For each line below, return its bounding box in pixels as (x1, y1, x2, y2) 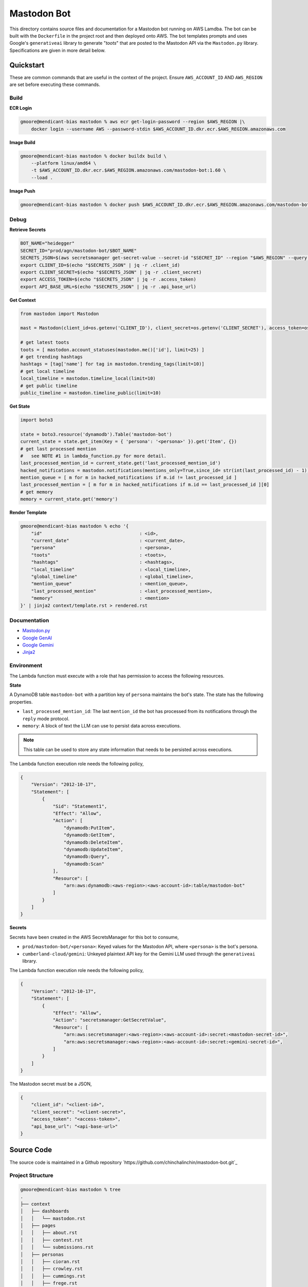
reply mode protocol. (22, 716, 70, 722)
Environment (9, 662, 43, 669)
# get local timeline (20, 368, 75, 374)
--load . (31, 175, 53, 180)
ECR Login (9, 105, 32, 111)
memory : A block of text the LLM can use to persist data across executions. (22, 722, 181, 728)
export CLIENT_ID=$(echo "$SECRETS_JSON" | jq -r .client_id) (20, 262, 180, 268)
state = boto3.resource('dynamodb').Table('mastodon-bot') (20, 431, 172, 437)
